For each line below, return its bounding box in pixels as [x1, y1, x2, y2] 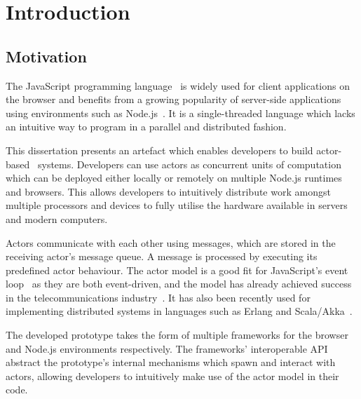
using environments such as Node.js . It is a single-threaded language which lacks [6, 105, 355, 120]
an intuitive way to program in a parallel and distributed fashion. [6, 119, 287, 134]
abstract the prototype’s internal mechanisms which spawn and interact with [6, 355, 336, 370]
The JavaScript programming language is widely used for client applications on [6, 78, 350, 93]
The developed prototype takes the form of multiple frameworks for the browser [6, 327, 348, 342]
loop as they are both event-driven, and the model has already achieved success [6, 276, 352, 291]
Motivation [6, 45, 87, 67]
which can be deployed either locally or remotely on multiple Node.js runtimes [6, 170, 342, 185]
